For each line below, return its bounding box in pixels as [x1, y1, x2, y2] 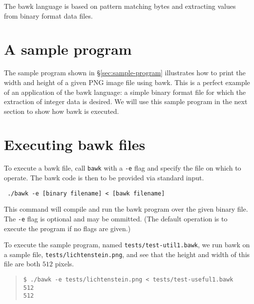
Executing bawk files [4, 134, 146, 154]
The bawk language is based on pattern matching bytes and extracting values [4, 1, 236, 11]
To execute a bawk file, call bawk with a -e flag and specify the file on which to [4, 163, 241, 173]
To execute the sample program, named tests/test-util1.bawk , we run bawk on [4, 239, 250, 250]
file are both [4, 259, 41, 269]
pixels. [55, 259, 74, 269]
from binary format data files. [4, 10, 93, 21]
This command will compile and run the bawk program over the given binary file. [4, 204, 248, 214]
